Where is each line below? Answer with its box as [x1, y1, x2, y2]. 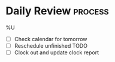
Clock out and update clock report [14, 49, 99, 56]
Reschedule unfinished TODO [14, 42, 88, 49]
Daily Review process [5, 4, 109, 18]
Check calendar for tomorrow [14, 35, 87, 42]
